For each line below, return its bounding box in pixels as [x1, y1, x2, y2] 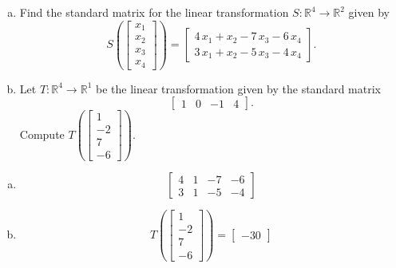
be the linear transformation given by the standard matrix [95, 80, 381, 97]
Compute [19, 125, 65, 142]
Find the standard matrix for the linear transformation [19, 4, 289, 20]
